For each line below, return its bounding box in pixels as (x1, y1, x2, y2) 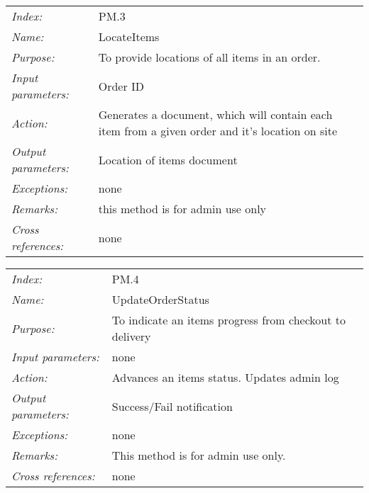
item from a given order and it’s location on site (98, 123, 338, 139)
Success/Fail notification (111, 397, 233, 414)
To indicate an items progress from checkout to (111, 312, 346, 328)
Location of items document (98, 151, 238, 168)
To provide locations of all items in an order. (98, 49, 321, 65)
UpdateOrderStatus (111, 291, 209, 307)
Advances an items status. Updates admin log (111, 369, 339, 385)
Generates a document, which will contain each (98, 106, 333, 123)
